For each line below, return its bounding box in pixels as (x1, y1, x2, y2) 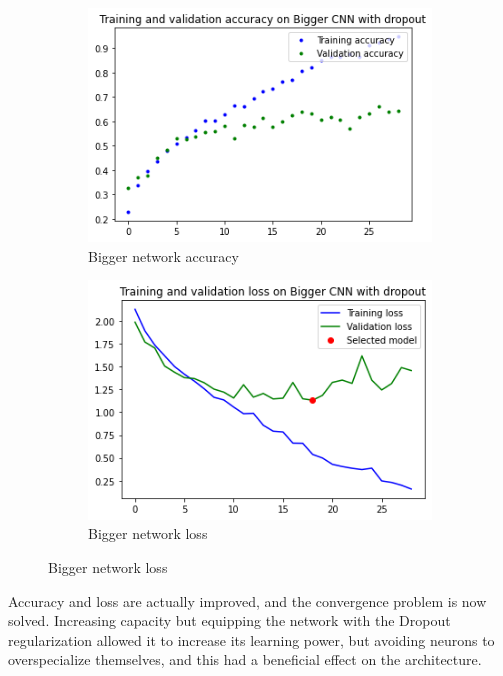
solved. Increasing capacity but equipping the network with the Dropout (8, 610, 451, 631)
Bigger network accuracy (88, 245, 239, 266)
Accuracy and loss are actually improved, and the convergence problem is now (8, 590, 487, 611)
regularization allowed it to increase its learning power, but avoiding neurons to (8, 629, 495, 650)
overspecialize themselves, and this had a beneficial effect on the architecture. (8, 649, 482, 670)
